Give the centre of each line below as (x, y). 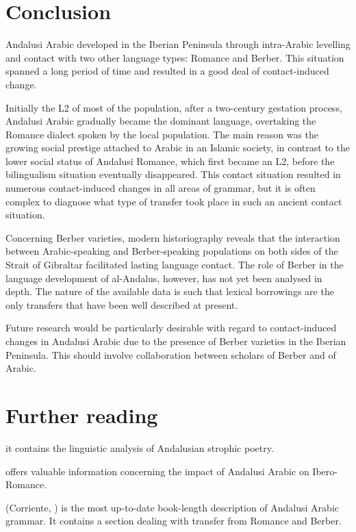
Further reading (82, 415)
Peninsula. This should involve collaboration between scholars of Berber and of (171, 354)
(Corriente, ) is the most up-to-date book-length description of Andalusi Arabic (172, 507)
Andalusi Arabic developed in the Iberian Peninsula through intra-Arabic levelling (178, 44)
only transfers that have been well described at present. (122, 304)
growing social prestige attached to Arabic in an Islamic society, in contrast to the (178, 148)
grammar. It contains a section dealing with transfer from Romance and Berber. (174, 521)
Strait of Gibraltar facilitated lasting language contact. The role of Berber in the (175, 265)
